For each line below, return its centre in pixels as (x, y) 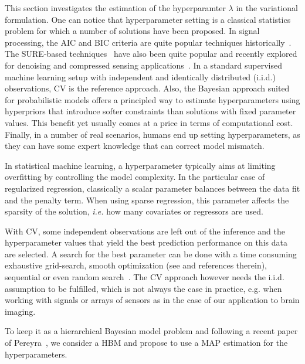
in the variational (267, 8)
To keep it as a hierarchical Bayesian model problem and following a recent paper (151, 331)
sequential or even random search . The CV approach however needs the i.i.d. (145, 277)
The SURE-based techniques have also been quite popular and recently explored (151, 54)
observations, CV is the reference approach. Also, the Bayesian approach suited (147, 88)
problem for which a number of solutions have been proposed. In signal (132, 31)
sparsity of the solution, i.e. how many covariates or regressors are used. (134, 211)
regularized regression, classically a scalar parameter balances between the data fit (152, 188)
